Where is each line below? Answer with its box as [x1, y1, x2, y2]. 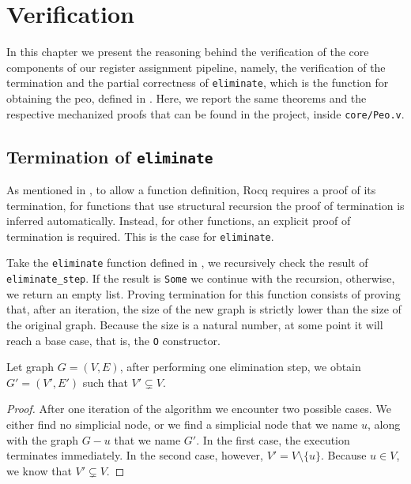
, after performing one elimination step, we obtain [119, 358, 361, 375]
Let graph [6, 358, 55, 375]
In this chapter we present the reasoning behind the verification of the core [6, 43, 369, 60]
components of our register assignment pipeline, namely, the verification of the [6, 58, 386, 75]
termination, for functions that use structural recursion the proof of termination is [6, 197, 405, 213]
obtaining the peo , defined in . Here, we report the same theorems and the [6, 89, 367, 106]
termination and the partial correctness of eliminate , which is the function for [6, 74, 389, 91]
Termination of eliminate [6, 144, 213, 168]
